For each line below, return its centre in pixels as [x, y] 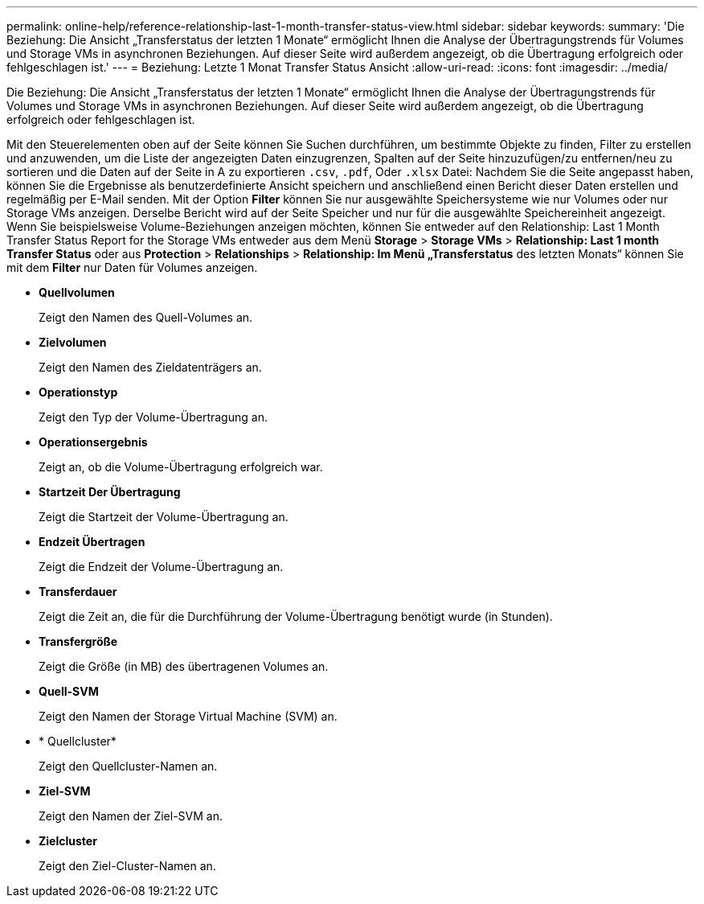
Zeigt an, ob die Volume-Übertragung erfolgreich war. [181, 467]
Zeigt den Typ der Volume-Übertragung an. [153, 417]
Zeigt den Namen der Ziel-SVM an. [131, 816]
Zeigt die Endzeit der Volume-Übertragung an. [161, 567]
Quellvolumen [77, 292]
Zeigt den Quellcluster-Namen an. [128, 766]
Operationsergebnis [93, 442]
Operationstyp [78, 392]
